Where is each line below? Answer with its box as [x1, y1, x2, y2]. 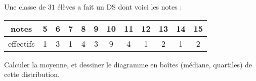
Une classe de [4, 2, 46, 12]
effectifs [8, 37, 35, 49]
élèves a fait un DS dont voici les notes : [57, 2, 182, 12]
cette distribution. [4, 69, 60, 79]
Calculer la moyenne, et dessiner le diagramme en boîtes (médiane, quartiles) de [4, 59, 252, 69]
